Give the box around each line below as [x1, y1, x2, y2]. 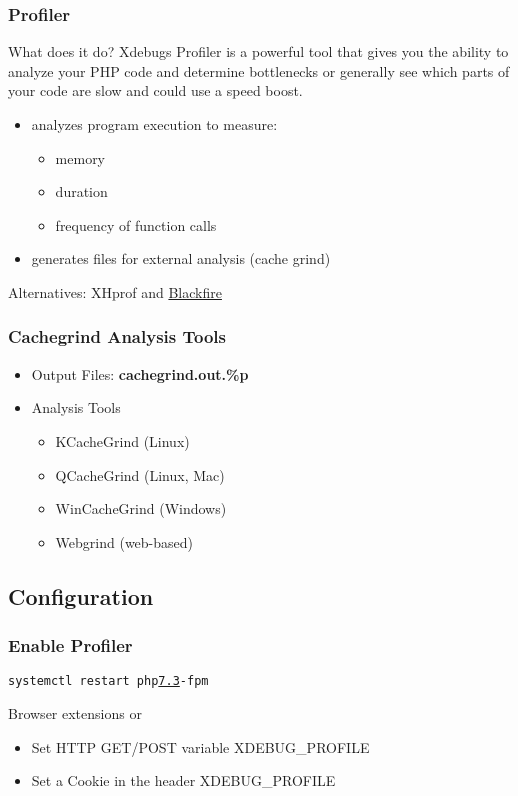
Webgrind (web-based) [55, 531, 194, 552]
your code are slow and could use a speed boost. [8, 80, 303, 101]
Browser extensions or [8, 703, 142, 723]
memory [55, 147, 106, 168]
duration [55, 181, 108, 202]
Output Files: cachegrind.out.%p [31, 363, 249, 384]
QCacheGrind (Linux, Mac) [55, 464, 225, 485]
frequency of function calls [55, 214, 217, 235]
